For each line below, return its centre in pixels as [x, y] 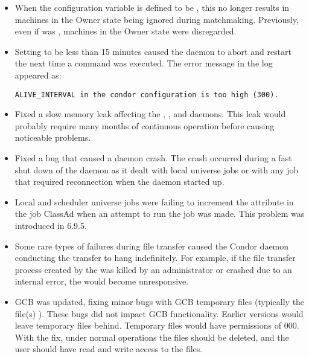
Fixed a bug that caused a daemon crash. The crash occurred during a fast [153, 158]
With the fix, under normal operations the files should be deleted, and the [152, 337]
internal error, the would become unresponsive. [102, 281]
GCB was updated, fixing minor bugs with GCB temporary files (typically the [160, 301]
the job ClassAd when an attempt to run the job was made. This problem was [160, 214]
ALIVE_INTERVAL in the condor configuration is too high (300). [147, 95]
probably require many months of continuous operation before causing [145, 125]
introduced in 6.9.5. [51, 225]
